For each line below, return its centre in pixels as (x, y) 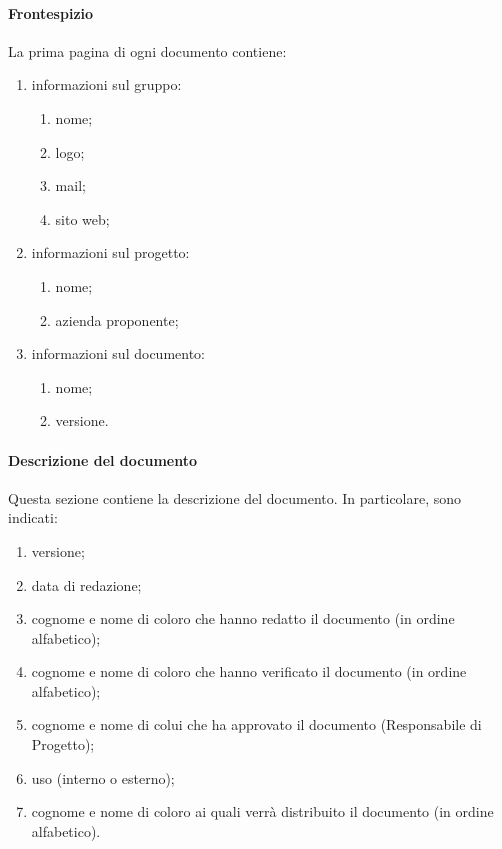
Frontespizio (51, 12)
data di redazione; (86, 584)
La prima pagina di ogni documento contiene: (147, 50)
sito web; (82, 218)
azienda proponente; (117, 319)
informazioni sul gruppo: (106, 84)
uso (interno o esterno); (103, 777)
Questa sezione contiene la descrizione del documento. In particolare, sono (235, 497)
